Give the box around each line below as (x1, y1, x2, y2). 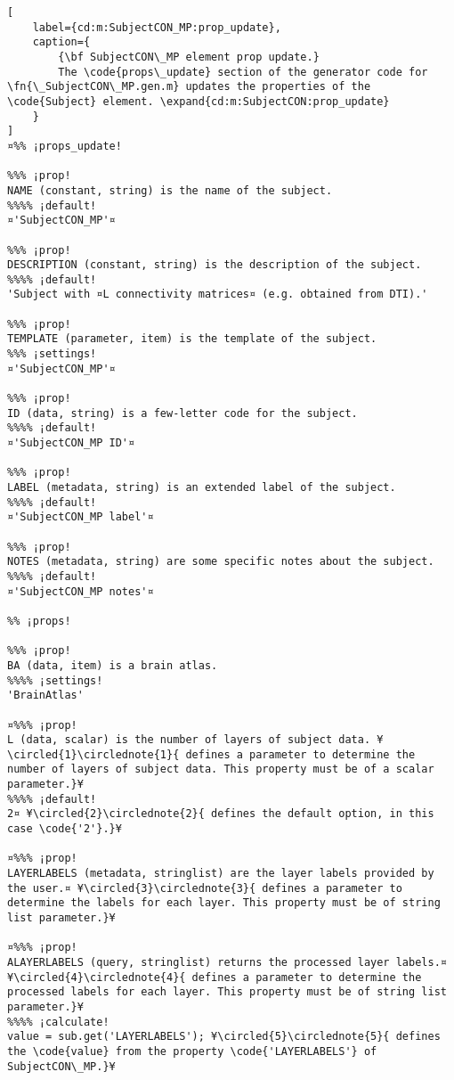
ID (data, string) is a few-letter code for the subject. (7, 406, 358, 420)
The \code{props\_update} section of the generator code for (58, 65, 428, 78)
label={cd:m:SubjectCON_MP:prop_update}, (32, 20, 281, 34)
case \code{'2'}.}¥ (7, 822, 122, 836)
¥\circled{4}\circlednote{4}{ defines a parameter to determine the (7, 970, 422, 984)
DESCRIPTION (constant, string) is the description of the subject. (7, 258, 422, 272)
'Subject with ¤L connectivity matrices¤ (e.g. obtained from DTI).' (7, 288, 428, 301)
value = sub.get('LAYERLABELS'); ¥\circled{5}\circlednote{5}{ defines (7, 1030, 441, 1043)
